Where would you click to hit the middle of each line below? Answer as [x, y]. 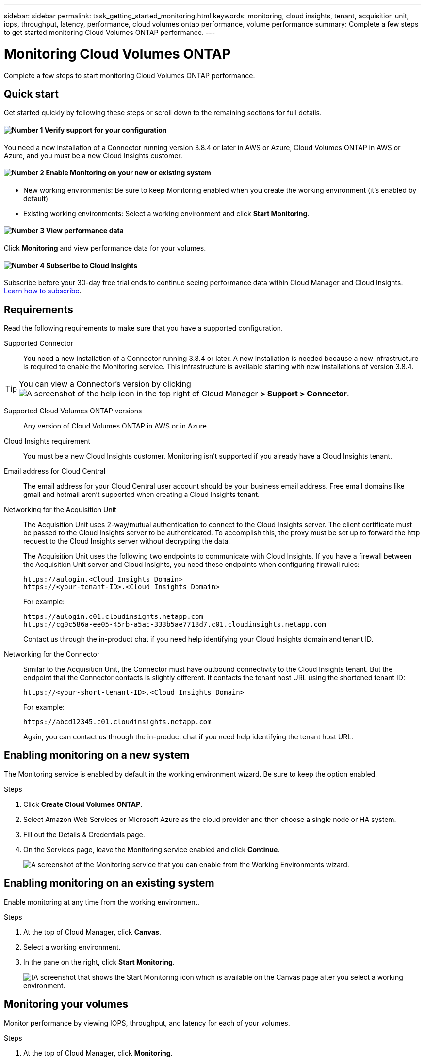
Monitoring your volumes [66, 1004]
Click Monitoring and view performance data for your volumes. [105, 248]
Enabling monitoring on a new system [97, 755]
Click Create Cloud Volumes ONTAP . [83, 804]
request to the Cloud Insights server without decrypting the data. [127, 541]
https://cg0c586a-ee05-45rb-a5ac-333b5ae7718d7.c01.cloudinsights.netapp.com [175, 625]
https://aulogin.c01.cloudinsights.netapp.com [113, 617]
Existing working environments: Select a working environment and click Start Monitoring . [166, 213]
